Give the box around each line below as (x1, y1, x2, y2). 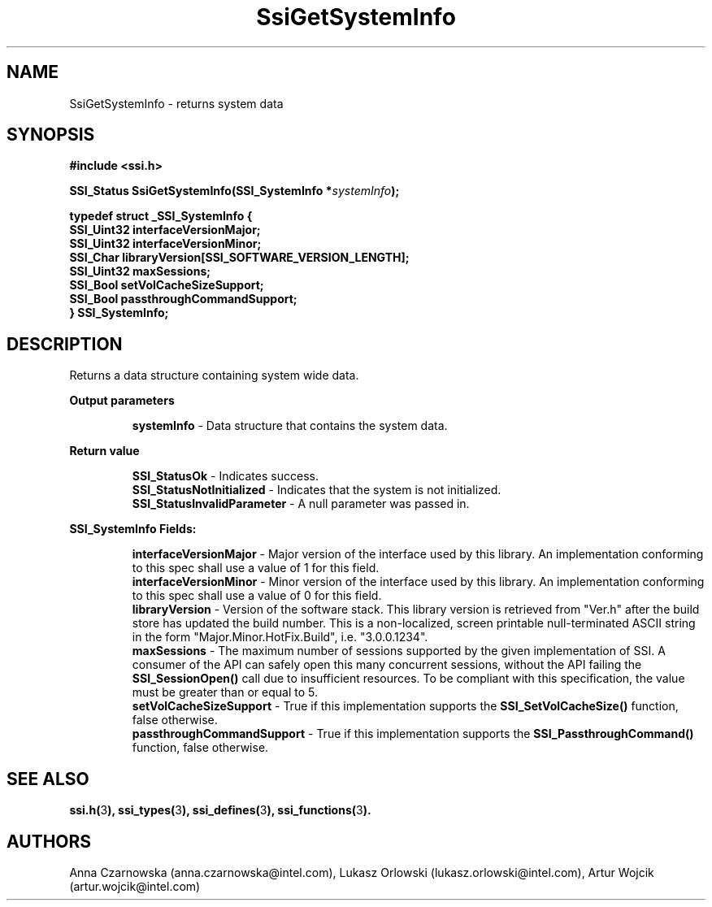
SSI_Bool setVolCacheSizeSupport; (69, 278, 264, 293)
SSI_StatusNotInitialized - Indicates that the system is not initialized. (132, 483, 501, 497)
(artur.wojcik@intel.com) (69, 879, 201, 893)
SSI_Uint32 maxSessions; (69, 264, 211, 279)
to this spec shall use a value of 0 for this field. (132, 588, 382, 603)
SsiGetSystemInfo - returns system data (69, 96, 284, 111)
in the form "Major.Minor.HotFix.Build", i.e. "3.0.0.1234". (132, 630, 428, 644)
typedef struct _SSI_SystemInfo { (69, 209, 253, 223)
